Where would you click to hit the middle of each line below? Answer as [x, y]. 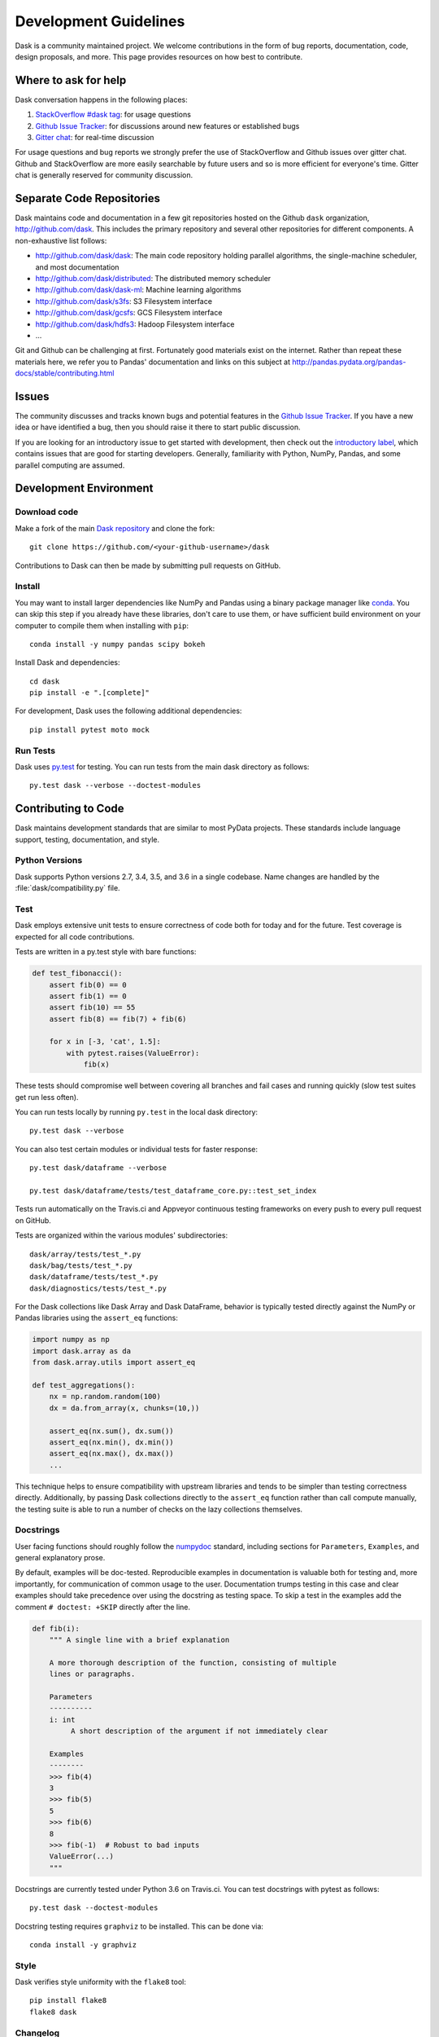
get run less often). [47, 1097]
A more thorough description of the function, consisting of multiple [193, 1663]
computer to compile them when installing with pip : [102, 625]
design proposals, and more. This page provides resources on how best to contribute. [159, 56]
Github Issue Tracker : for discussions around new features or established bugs [167, 125]
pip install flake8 [68, 2001]
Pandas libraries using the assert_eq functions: [97, 1318]
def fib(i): [56, 1628]
